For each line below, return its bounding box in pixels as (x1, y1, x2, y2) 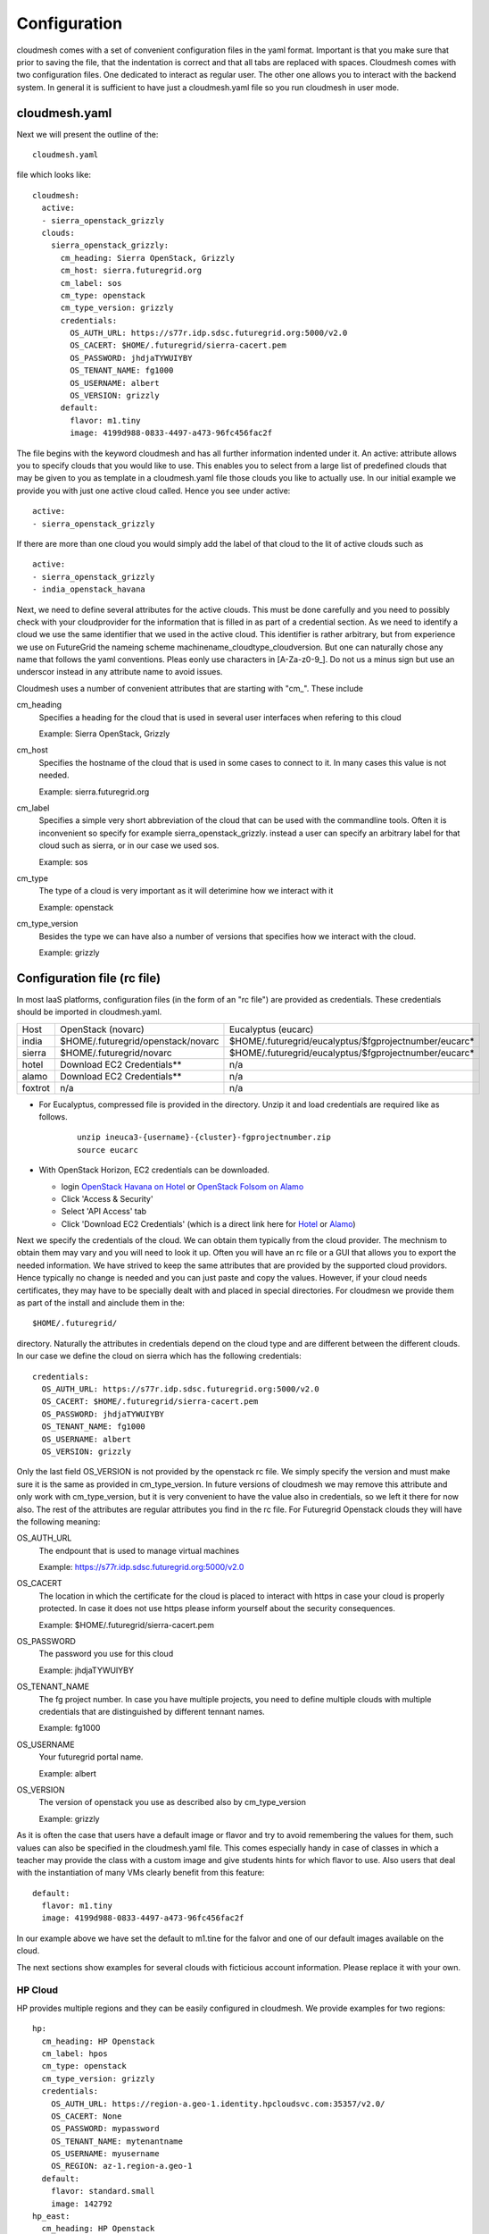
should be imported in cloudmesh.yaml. (16, 1006, 162, 1018)
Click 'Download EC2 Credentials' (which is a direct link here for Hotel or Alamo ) (61, 1218, 356, 1229)
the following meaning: (16, 1516, 101, 1527)
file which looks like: (16, 170, 91, 181)
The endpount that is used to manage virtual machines (38, 1545, 240, 1556)
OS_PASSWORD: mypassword (50, 2123, 160, 2134)
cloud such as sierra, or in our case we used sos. (38, 840, 220, 851)
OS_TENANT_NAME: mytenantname (50, 2136, 183, 2146)
